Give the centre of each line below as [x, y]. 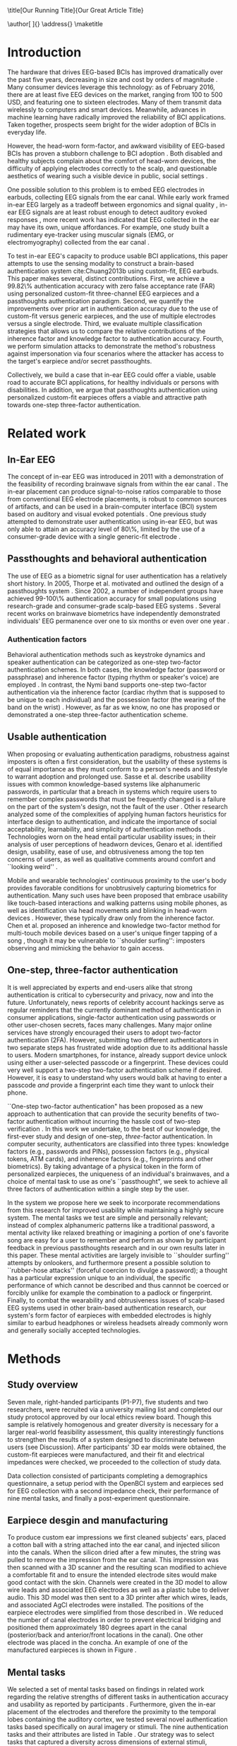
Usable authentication [57, 737]
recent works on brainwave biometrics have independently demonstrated [114, 613]
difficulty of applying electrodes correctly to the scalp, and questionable [112, 168]
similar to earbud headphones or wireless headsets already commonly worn [118, 1322]
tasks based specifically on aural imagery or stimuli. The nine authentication [118, 1727]
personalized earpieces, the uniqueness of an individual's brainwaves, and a [119, 1174]
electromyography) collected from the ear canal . [79, 242]
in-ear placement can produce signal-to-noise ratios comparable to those [114, 491]
